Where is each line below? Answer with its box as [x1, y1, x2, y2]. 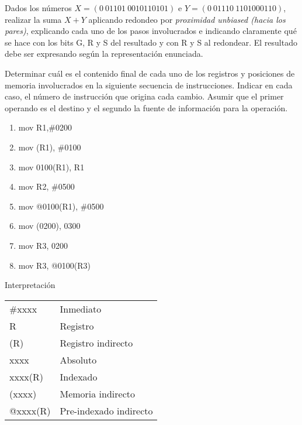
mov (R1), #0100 [18, 140, 81, 153]
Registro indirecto [60, 335, 133, 349]
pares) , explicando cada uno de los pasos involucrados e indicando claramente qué [5, 25, 297, 37]
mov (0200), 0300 [18, 220, 81, 232]
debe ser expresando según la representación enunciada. [5, 47, 203, 60]
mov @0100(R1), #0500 [18, 200, 104, 212]
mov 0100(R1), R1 [18, 160, 85, 173]
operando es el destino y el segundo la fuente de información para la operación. [5, 101, 288, 114]
